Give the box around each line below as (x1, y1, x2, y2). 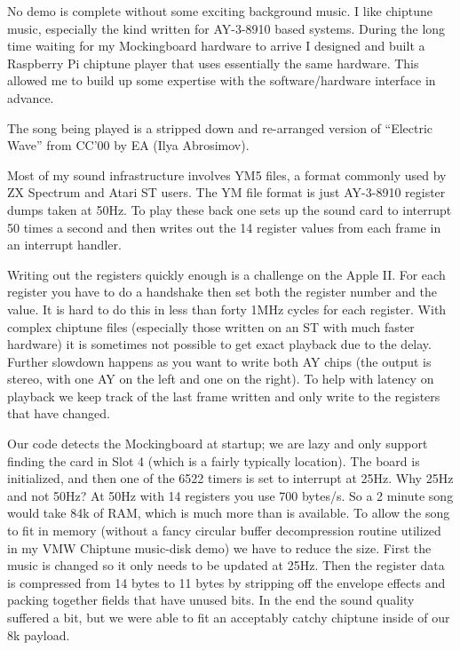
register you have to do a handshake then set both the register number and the (7, 282, 437, 301)
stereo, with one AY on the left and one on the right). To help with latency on (7, 369, 434, 388)
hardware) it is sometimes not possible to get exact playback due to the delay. (7, 335, 432, 353)
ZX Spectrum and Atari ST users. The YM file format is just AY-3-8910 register (7, 183, 446, 202)
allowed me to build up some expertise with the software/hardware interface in (7, 71, 436, 90)
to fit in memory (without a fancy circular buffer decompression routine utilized (7, 521, 441, 540)
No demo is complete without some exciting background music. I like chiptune (7, 2, 432, 20)
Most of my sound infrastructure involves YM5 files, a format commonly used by (7, 165, 447, 184)
